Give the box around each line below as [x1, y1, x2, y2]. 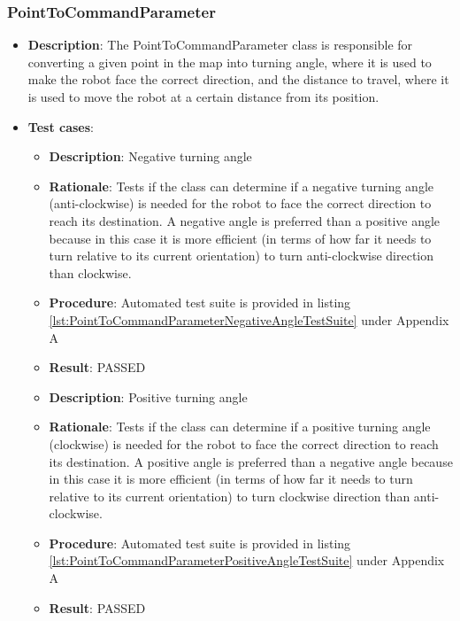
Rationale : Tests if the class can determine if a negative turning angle [49, 176, 433, 195]
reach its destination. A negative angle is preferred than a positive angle [49, 211, 441, 229]
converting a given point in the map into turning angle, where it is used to [27, 52, 432, 71]
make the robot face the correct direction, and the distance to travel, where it [27, 70, 449, 89]
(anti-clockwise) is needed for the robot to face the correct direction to [49, 194, 432, 213]
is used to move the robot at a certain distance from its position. [27, 88, 379, 105]
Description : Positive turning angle [49, 387, 248, 406]
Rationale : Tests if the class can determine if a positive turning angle [49, 417, 431, 436]
